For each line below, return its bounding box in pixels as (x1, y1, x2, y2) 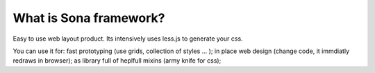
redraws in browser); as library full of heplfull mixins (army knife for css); (12, 56, 222, 65)
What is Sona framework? (12, 10, 165, 25)
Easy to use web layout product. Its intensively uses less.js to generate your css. (12, 34, 243, 43)
